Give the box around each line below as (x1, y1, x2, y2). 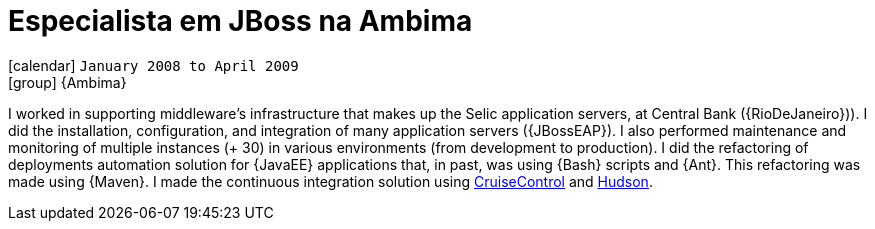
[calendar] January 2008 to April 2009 (8, 56, 299, 74)
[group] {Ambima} (8, 73, 127, 91)
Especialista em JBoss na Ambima (8, 4, 473, 38)
